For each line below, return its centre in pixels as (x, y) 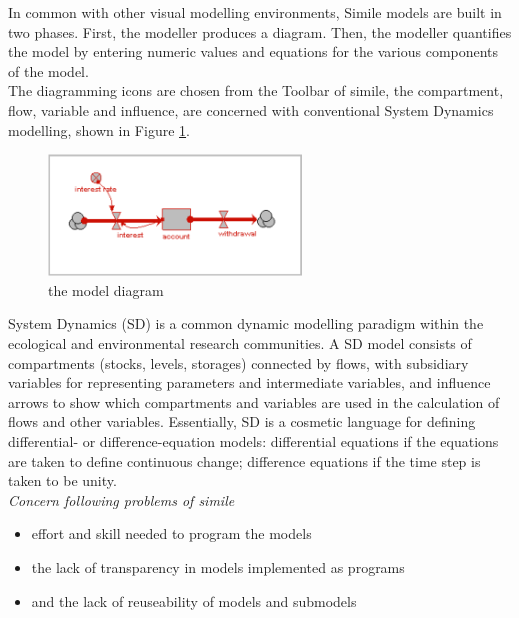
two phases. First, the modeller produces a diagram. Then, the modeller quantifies (260, 31)
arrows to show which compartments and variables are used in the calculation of (254, 401)
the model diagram (106, 289)
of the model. (48, 70)
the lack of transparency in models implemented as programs (218, 567)
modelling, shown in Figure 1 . (99, 129)
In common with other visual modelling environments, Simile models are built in (255, 12)
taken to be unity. (62, 480)
